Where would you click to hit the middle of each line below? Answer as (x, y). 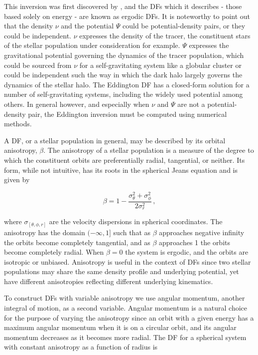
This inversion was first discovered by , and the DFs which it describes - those (123, 6)
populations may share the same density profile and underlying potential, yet (122, 271)
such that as (132, 232)
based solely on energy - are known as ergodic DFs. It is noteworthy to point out (127, 16)
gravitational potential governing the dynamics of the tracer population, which (124, 55)
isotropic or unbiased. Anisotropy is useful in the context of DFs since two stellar (128, 261)
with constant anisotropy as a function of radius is (81, 347)
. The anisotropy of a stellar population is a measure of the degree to (149, 150)
